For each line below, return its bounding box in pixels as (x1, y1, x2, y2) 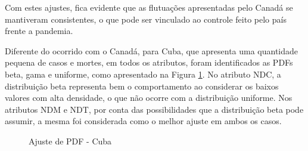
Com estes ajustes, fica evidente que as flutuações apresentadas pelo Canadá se (5, 1, 293, 13)
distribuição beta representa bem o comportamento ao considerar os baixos (5, 79, 279, 92)
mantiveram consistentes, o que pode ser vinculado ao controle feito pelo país (5, 13, 287, 25)
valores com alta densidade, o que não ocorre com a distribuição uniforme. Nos (5, 91, 293, 104)
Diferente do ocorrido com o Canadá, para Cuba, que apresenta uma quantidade (5, 44, 298, 57)
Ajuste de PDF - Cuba (29, 134, 112, 147)
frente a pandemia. (5, 24, 73, 37)
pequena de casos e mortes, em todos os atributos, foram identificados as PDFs (5, 56, 293, 69)
